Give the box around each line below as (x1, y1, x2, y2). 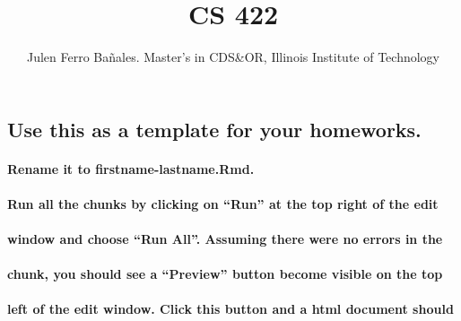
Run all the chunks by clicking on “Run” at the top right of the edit (7, 194, 439, 213)
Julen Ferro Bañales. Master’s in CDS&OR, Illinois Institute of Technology (27, 48, 439, 66)
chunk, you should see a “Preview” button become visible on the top (7, 265, 443, 283)
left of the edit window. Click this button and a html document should (7, 299, 454, 318)
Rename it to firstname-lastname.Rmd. (7, 159, 255, 178)
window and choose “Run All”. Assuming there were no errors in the (7, 230, 443, 248)
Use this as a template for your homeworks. (7, 115, 422, 143)
